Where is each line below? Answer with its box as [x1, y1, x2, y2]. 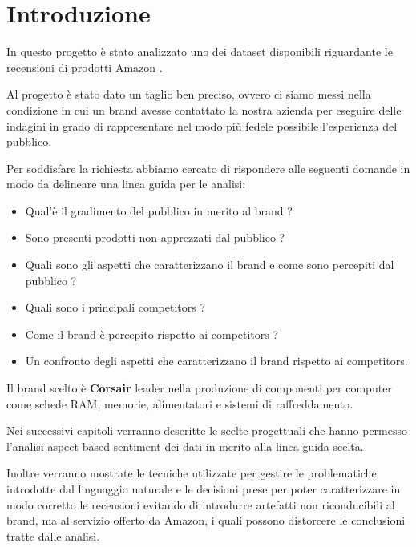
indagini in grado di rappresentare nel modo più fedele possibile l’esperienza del [6, 117, 398, 134]
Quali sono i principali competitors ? [25, 299, 206, 316]
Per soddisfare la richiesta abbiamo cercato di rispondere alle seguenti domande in [6, 159, 410, 176]
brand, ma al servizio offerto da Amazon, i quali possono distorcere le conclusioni [6, 512, 406, 529]
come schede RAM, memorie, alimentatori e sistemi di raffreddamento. [6, 395, 353, 412]
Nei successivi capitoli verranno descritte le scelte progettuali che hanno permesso [6, 422, 408, 439]
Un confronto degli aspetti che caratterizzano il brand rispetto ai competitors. [25, 352, 408, 369]
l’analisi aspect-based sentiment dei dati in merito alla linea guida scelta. [6, 437, 364, 454]
